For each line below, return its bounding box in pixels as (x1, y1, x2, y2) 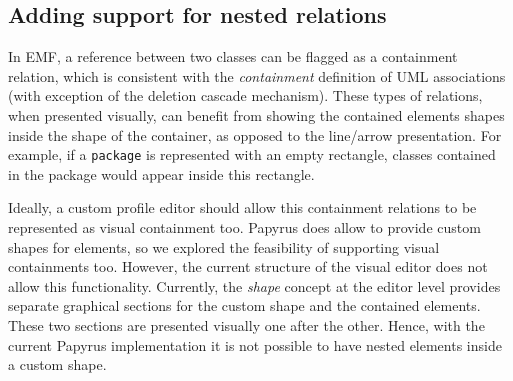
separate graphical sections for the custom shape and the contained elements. (8, 295, 481, 316)
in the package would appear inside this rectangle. (8, 163, 315, 184)
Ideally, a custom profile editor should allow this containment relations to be (8, 197, 477, 218)
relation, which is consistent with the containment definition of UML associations (8, 65, 506, 86)
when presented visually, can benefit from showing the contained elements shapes (8, 104, 505, 125)
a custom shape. (8, 354, 107, 375)
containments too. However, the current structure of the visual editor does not (8, 256, 488, 277)
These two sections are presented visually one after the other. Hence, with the (8, 314, 485, 335)
